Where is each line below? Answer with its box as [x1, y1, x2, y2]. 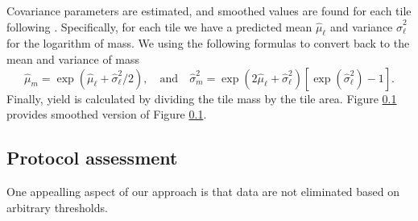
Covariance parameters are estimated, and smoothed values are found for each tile [6, 2, 412, 19]
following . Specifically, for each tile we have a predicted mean [6, 18, 312, 35]
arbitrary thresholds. [6, 198, 108, 215]
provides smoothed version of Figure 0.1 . [6, 106, 207, 123]
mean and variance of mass [6, 50, 140, 67]
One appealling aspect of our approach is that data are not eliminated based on [6, 182, 400, 199]
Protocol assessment [6, 145, 178, 170]
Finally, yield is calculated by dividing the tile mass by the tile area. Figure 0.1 [6, 90, 397, 106]
